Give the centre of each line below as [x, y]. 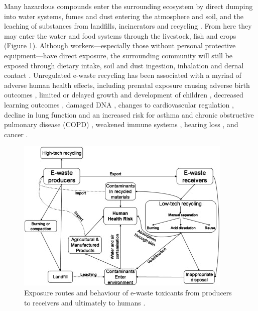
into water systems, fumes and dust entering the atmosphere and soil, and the [124, 16]
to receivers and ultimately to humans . [85, 302]
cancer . [16, 134]
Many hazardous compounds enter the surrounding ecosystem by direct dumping [128, 6]
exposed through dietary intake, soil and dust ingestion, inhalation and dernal [124, 65]
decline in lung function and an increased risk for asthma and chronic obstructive [129, 114]
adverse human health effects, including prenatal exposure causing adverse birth [127, 85]
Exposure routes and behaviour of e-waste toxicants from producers [128, 292]
